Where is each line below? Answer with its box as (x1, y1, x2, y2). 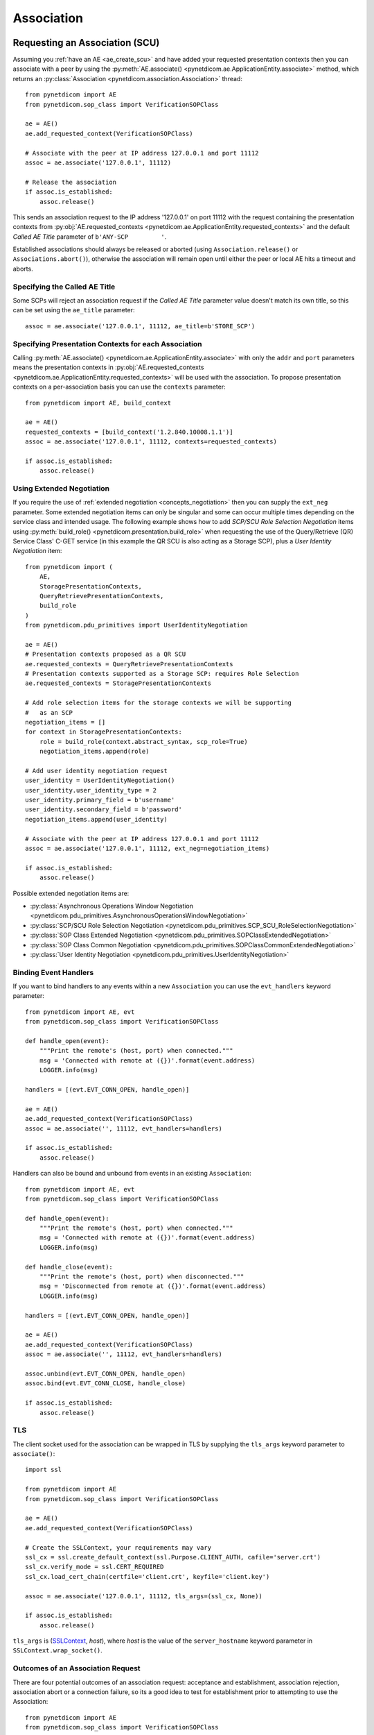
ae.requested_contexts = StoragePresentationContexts (25, 679, 211, 687)
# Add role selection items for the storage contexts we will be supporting (25, 699, 292, 707)
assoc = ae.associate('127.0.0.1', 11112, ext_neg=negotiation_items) (25, 845, 270, 853)
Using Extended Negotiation (12, 484, 110, 493)
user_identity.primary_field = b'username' (25, 796, 175, 804)
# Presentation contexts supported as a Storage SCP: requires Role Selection (25, 670, 299, 678)
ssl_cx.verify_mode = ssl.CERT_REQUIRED (25, 1563, 164, 1571)
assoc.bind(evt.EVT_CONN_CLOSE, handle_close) (25, 1380, 186, 1387)
